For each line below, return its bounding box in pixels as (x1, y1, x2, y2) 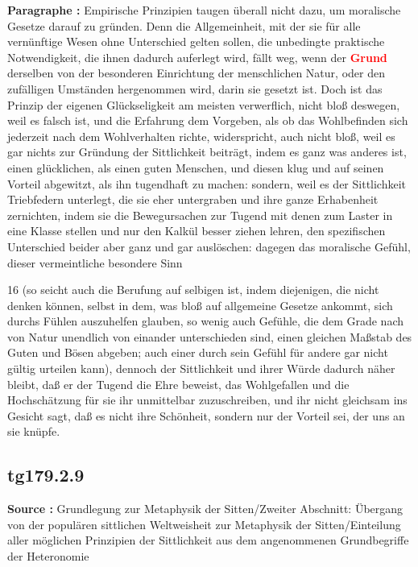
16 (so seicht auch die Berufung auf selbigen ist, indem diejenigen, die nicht (7, 281, 379, 298)
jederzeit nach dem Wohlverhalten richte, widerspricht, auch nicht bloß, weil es (7, 127, 395, 144)
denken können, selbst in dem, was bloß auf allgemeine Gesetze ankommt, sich (7, 296, 393, 313)
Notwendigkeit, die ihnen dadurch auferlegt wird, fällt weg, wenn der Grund (7, 48, 387, 65)
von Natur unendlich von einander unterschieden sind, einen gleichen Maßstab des (7, 328, 412, 345)
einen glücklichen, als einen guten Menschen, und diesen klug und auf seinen (7, 159, 384, 176)
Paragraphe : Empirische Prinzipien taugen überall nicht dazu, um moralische (7, 2, 401, 18)
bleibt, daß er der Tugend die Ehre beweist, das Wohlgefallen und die (7, 375, 350, 392)
